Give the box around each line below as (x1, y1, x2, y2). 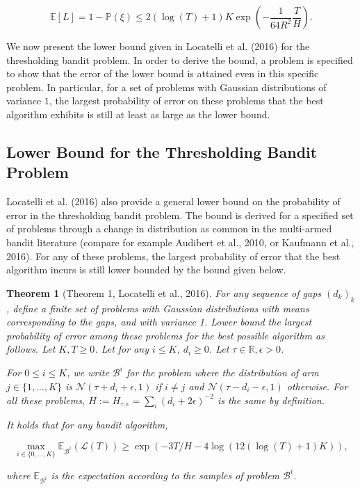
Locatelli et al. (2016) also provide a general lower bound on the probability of (6, 194, 341, 209)
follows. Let (6, 342, 56, 356)
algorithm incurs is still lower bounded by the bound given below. (6, 262, 286, 277)
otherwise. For (286, 378, 348, 393)
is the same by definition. (217, 392, 325, 407)
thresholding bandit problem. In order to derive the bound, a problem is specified (6, 52, 353, 67)
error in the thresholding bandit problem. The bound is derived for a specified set (6, 207, 354, 222)
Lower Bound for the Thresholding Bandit (6, 141, 318, 162)
